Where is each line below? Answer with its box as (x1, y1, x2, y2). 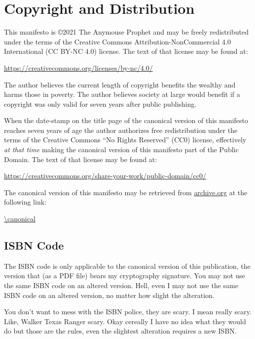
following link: (4, 197, 46, 207)
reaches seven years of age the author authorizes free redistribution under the (4, 125, 238, 135)
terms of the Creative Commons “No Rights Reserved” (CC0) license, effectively (4, 134, 247, 145)
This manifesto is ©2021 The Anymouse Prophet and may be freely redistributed (4, 27, 249, 37)
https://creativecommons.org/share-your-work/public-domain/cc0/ (4, 170, 206, 181)
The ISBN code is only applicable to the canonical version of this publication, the (4, 260, 251, 271)
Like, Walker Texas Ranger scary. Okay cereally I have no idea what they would (4, 316, 246, 326)
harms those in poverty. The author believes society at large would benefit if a (4, 89, 240, 99)
